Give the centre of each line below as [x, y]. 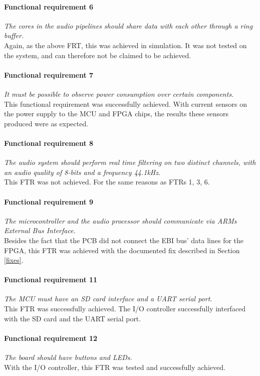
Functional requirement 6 [49, 6]
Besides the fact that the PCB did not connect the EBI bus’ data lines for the [124, 240]
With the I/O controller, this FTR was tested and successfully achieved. [115, 367]
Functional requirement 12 [51, 338]
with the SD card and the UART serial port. [73, 318]
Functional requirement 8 [49, 143]
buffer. [14, 35]
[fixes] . [14, 260]
